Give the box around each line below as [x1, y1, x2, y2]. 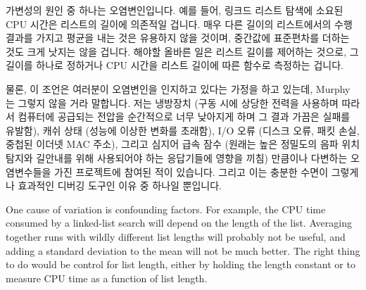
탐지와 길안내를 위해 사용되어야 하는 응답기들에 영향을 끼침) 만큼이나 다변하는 [6, 150, 348, 165]
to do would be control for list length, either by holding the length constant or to [6, 257, 355, 272]
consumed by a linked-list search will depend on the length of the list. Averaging [6, 215, 352, 230]
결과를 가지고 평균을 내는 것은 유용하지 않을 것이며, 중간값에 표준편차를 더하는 [6, 30, 350, 45]
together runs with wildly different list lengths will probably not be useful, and [6, 229, 346, 244]
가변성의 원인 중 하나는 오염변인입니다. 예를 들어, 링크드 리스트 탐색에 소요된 [6, 3, 343, 17]
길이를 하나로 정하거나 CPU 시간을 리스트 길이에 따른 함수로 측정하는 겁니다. [6, 58, 343, 72]
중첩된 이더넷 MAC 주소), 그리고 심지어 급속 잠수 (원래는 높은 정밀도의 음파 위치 [6, 137, 360, 151]
